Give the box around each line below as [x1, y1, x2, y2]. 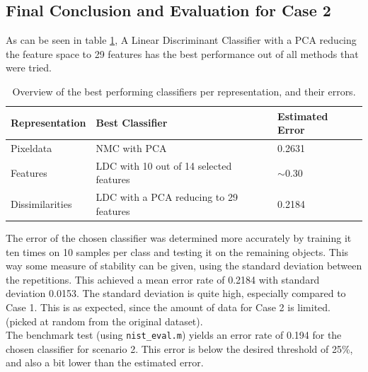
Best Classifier [96, 115, 168, 130]
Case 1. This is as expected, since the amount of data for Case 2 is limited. [6, 299, 331, 314]
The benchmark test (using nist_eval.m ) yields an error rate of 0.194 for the [6, 327, 342, 342]
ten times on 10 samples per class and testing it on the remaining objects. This [6, 244, 349, 259]
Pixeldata [11, 141, 52, 156]
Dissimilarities [11, 197, 72, 211]
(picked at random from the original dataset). [6, 313, 203, 328]
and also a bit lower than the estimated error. [6, 355, 204, 370]
